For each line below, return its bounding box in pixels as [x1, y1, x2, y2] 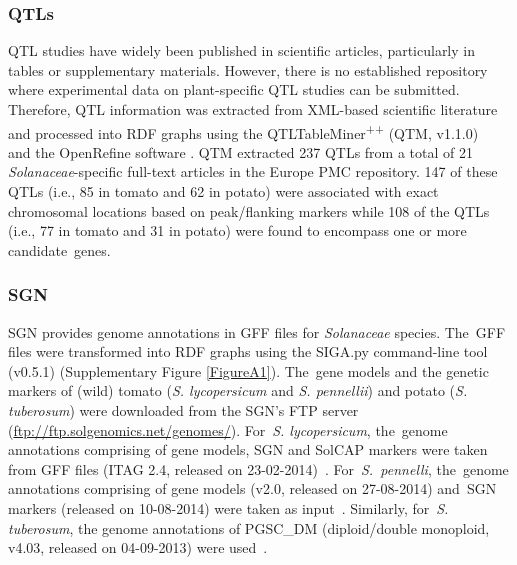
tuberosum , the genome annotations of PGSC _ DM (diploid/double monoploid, [8, 517, 490, 538]
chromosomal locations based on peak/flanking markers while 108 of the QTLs [8, 200, 490, 221]
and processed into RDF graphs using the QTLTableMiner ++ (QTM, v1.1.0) [8, 119, 479, 143]
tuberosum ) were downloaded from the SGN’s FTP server [8, 400, 359, 420]
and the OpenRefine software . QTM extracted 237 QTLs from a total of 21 [8, 141, 473, 162]
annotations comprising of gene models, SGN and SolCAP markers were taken [8, 439, 488, 460]
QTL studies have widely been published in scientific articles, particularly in [8, 40, 475, 61]
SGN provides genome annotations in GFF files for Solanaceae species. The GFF [8, 321, 506, 342]
